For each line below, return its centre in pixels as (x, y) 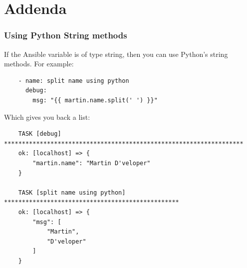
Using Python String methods (66, 35)
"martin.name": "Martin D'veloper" (92, 163)
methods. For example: (39, 64)
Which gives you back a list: (47, 117)
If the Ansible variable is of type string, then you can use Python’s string (116, 54)
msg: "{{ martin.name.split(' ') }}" (95, 100)
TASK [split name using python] (72, 192)
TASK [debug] (40, 134)
